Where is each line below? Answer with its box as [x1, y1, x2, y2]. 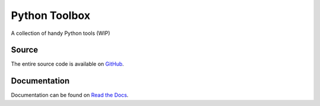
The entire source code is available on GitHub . [11, 60, 124, 68]
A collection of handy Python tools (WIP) [11, 30, 111, 37]
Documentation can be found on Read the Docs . [11, 92, 129, 99]
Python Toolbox [11, 9, 91, 22]
